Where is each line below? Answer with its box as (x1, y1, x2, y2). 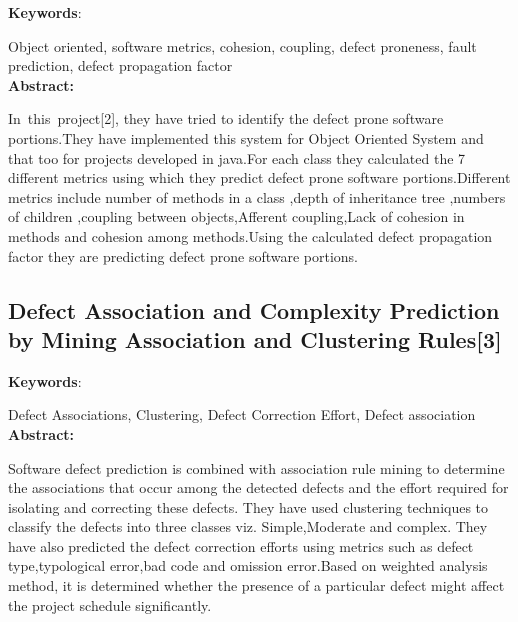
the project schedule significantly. (8, 594, 212, 615)
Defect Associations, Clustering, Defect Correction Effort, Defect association (8, 404, 476, 425)
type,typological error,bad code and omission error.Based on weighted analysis (8, 555, 488, 576)
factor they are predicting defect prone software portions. (8, 245, 359, 266)
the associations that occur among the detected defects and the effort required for (8, 477, 509, 498)
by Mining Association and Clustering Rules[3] (8, 323, 502, 354)
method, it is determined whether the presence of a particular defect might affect (8, 575, 505, 596)
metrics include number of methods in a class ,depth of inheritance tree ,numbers (8, 186, 506, 207)
